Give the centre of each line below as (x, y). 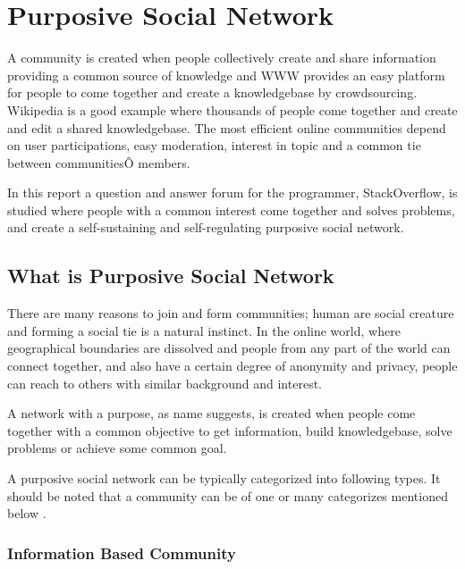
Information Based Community (122, 552)
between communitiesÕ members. (99, 162)
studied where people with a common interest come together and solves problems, (231, 209)
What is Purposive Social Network (171, 276)
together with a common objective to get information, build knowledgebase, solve (230, 430)
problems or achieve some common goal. (117, 448)
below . (27, 513)
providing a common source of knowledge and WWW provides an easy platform (226, 75)
